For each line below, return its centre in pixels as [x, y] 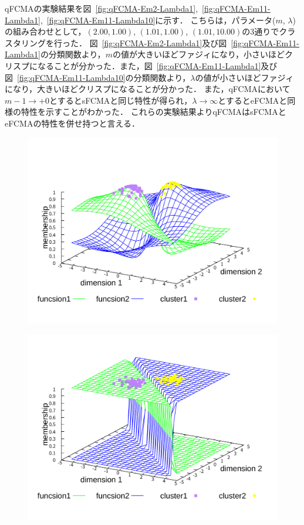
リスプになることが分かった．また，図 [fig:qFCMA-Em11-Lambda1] [133, 65]
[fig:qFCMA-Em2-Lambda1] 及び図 [164, 42]
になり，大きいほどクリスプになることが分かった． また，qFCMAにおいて [148, 89]
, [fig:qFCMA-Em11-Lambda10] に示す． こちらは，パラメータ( [158, 20]
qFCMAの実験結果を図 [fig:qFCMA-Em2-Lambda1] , [102, 8]
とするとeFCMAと [253, 100]
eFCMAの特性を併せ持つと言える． [72, 123]
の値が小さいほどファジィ [244, 77]
